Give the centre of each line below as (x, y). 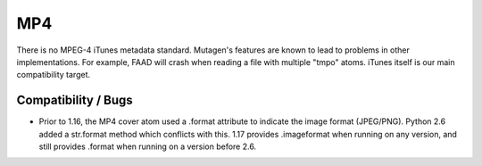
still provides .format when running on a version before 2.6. (148, 146)
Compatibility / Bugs (75, 100)
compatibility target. (54, 75)
